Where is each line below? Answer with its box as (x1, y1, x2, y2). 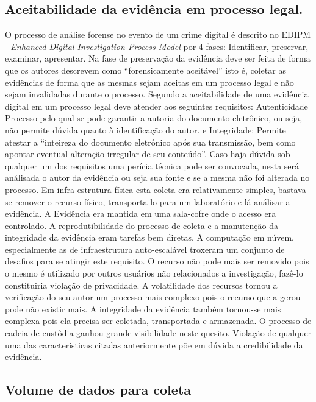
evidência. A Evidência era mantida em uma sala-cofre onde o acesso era (5, 207, 276, 220)
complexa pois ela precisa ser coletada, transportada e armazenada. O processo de (5, 314, 312, 327)
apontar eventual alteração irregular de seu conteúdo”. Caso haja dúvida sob (5, 147, 290, 160)
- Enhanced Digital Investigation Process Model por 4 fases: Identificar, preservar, (5, 40, 309, 52)
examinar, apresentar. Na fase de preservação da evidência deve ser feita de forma (5, 52, 311, 65)
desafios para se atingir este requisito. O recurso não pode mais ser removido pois (5, 255, 309, 267)
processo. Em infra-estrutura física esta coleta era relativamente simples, (5, 183, 276, 196)
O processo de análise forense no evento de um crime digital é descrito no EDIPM (5, 28, 311, 41)
